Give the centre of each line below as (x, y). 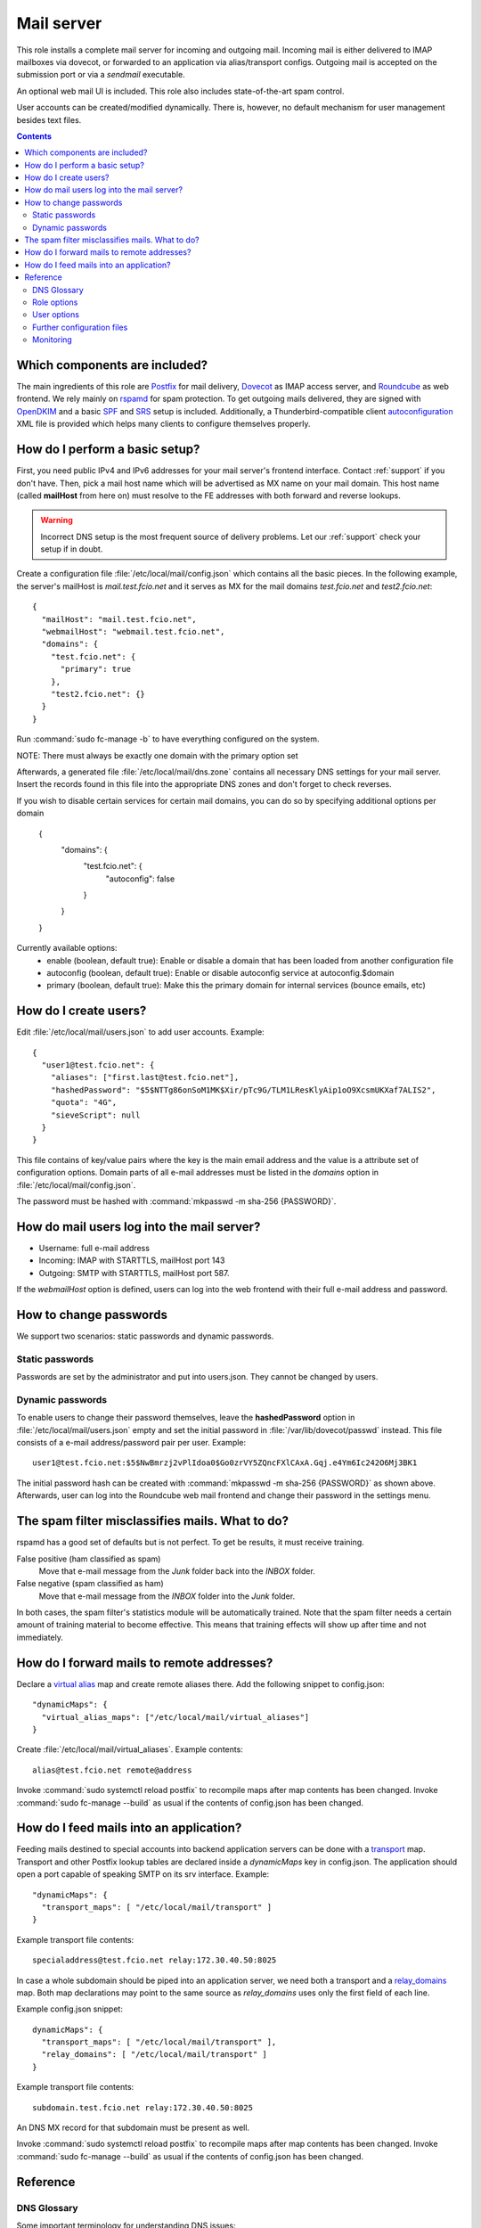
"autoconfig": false (140, 879)
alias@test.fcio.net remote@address (112, 1770)
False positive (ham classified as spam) (89, 1559)
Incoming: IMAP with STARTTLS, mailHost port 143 (132, 1260)
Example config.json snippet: (70, 2009)
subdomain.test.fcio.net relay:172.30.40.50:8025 (143, 2107)
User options (56, 315)
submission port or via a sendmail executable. (101, 75)
